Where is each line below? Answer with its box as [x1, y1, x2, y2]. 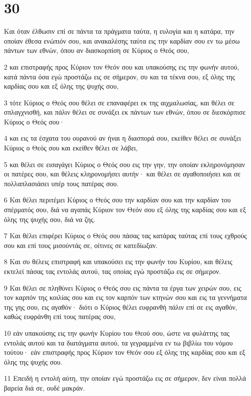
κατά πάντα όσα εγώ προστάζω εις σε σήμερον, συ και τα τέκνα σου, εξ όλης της [4, 71, 235, 81]
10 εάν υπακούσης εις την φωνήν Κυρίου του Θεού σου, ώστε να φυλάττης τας [4, 327, 230, 338]
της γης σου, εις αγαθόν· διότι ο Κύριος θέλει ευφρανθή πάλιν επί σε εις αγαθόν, [4, 301, 237, 312]
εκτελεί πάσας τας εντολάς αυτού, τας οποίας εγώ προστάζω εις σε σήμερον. [4, 266, 221, 276]
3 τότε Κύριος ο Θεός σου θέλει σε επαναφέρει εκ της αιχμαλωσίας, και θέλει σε [4, 97, 235, 107]
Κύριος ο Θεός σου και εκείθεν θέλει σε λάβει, [4, 143, 138, 153]
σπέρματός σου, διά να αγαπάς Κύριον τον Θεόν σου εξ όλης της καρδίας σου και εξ [4, 204, 246, 215]
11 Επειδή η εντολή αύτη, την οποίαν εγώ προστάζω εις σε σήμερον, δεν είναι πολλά [4, 373, 246, 383]
